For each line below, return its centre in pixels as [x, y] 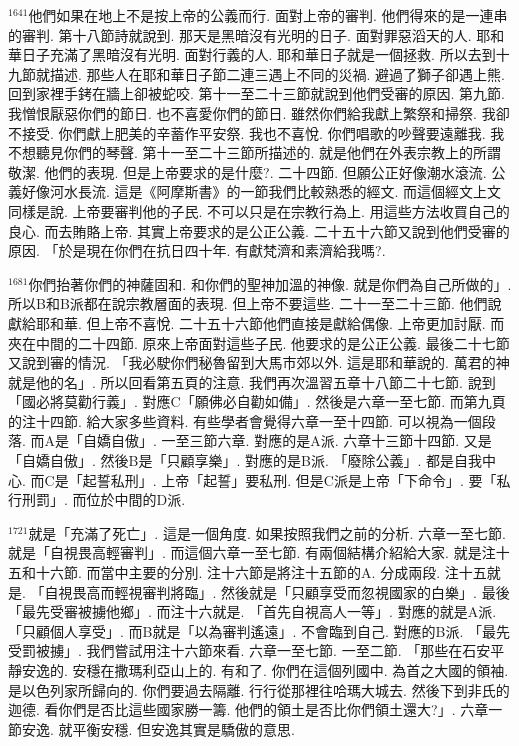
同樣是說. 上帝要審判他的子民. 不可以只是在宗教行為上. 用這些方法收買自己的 [259, 210]
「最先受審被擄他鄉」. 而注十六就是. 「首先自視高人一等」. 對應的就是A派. [252, 611]
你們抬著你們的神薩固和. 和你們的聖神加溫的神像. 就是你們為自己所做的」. [270, 283]
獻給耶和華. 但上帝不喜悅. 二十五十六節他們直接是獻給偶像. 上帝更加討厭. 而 [256, 322]
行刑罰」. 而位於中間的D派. [97, 499]
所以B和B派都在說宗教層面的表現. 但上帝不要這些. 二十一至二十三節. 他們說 [255, 303]
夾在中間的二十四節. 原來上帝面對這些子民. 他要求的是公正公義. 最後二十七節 [259, 342]
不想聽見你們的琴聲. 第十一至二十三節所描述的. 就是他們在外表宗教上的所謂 [255, 152]
